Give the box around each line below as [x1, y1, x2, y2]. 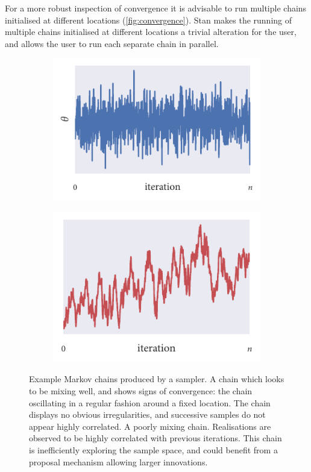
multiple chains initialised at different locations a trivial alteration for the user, [5, 25, 297, 38]
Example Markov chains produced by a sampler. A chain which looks [29, 373, 284, 385]
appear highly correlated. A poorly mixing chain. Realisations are [29, 420, 271, 432]
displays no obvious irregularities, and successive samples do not [29, 408, 266, 421]
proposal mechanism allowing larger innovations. [29, 455, 208, 468]
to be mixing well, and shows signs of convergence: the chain [29, 385, 253, 397]
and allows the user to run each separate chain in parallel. [5, 37, 219, 49]
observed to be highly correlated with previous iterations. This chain [29, 432, 282, 444]
